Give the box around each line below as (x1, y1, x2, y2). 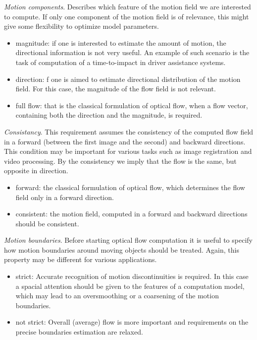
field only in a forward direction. (15, 192, 114, 202)
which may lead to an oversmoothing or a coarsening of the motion (15, 290, 219, 301)
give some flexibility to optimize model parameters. (4, 21, 159, 31)
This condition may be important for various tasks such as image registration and (4, 146, 252, 156)
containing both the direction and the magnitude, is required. (15, 110, 203, 120)
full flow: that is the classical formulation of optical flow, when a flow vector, (15, 100, 248, 110)
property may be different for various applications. (4, 254, 157, 265)
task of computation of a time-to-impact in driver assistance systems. (15, 57, 226, 67)
